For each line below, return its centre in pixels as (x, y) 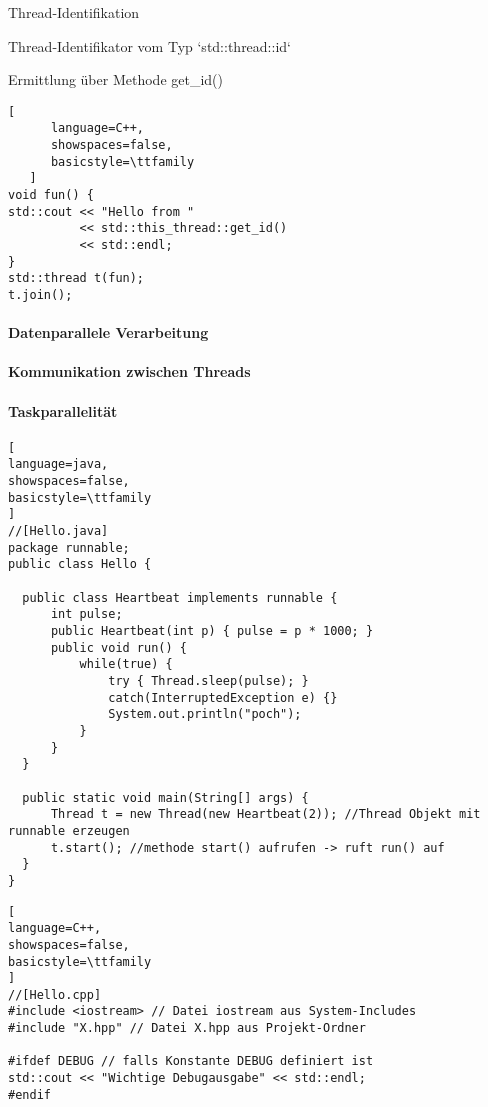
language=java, (58, 464)
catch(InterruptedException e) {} (223, 697)
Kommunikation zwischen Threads (129, 371)
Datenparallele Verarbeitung (108, 332)
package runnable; (69, 547)
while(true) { (126, 664)
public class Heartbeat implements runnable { (180, 597)
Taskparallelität (63, 410)
